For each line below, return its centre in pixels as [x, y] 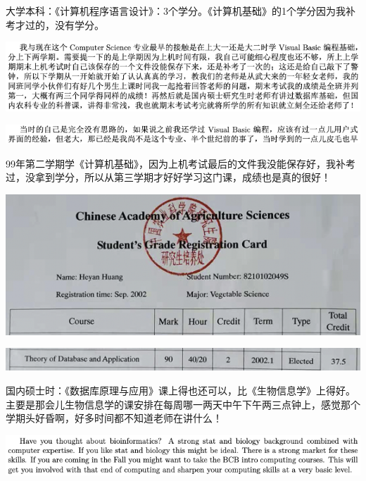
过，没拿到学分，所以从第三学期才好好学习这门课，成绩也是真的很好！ [168, 177]
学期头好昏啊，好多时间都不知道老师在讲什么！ [114, 418]
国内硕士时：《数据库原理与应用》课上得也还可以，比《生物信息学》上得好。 [181, 390]
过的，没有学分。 [64, 24]
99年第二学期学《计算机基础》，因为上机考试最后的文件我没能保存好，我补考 [181, 163]
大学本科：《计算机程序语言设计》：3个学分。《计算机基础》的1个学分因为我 [176, 11]
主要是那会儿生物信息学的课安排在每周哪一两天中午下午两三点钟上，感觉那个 [183, 404]
